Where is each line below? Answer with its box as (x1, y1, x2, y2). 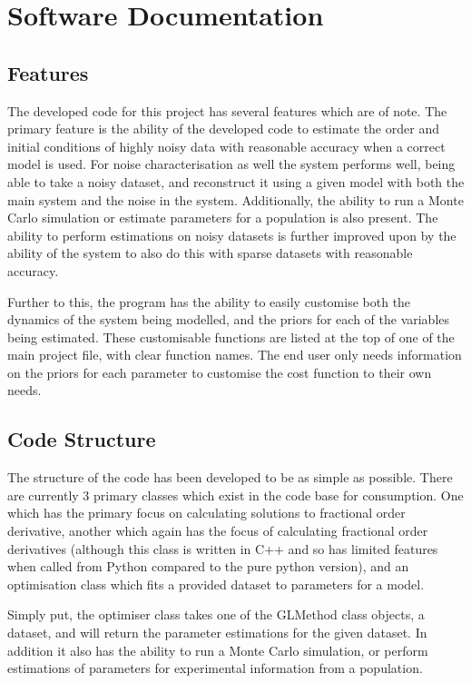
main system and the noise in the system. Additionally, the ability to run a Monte (7, 190, 464, 209)
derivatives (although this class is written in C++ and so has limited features (7, 539, 438, 558)
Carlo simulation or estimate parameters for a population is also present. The (7, 208, 438, 227)
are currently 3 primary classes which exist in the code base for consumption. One (7, 485, 464, 504)
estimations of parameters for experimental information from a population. (7, 658, 423, 678)
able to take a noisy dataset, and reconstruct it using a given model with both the (7, 172, 465, 191)
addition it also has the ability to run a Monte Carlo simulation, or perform (7, 640, 428, 659)
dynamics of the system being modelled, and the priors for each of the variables (7, 310, 450, 329)
